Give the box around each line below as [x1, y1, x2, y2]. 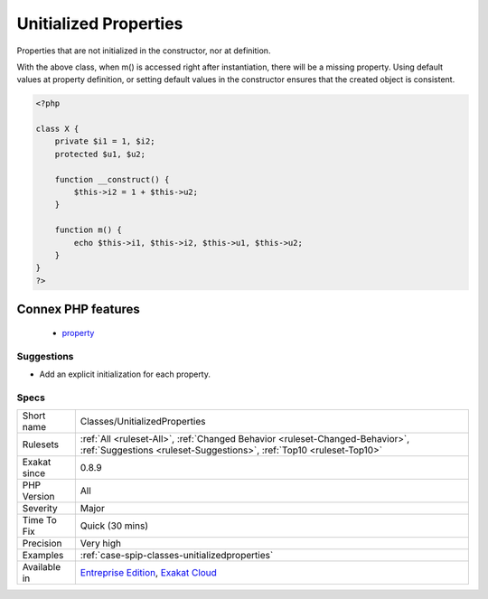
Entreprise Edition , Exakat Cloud [80, 566, 217, 579]
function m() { [54, 225, 122, 235]
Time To [22, 514, 58, 527]
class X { [35, 124, 80, 135]
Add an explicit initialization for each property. [39, 369, 211, 379]
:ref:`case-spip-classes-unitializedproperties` [80, 549, 274, 562]
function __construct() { [54, 174, 170, 184]
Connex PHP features [16, 302, 140, 317]
